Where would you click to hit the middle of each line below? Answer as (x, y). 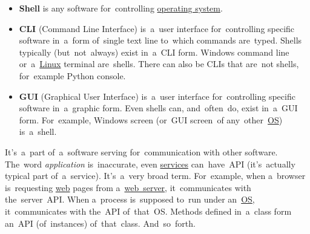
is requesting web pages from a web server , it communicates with (128, 187)
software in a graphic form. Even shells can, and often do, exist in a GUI (158, 108)
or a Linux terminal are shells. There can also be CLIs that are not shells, (159, 64)
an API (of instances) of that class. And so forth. (100, 223)
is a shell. (38, 132)
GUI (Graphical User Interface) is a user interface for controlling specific (157, 96)
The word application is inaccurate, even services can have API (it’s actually (150, 164)
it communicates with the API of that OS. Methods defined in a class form (148, 211)
